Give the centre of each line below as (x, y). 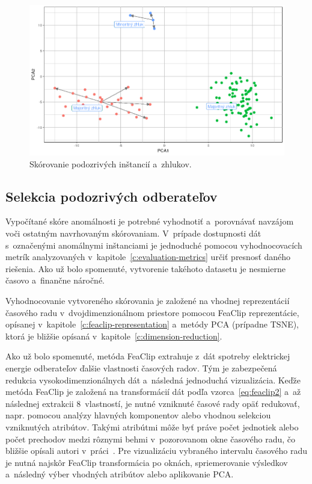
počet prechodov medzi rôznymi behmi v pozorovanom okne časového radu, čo (151, 439)
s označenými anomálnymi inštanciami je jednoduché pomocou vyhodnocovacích (154, 245)
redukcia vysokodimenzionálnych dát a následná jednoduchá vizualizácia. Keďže (153, 380)
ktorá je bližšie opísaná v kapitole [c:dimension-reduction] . (114, 336)
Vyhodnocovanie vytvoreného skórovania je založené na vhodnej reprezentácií (148, 301)
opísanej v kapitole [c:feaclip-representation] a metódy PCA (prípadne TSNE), (152, 324)
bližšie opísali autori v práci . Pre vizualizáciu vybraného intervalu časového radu (156, 451)
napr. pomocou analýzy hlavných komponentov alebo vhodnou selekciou (138, 415)
